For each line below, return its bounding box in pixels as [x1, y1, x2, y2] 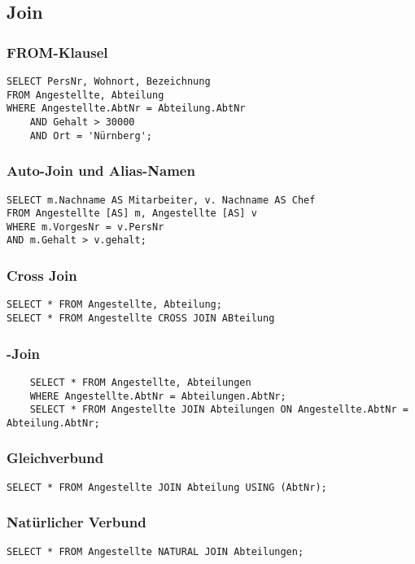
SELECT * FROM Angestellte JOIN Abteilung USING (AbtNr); [7, 481, 327, 493]
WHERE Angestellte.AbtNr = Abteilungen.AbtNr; [29, 390, 286, 402]
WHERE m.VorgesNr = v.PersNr [7, 221, 164, 233]
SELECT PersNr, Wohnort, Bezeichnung [7, 76, 211, 87]
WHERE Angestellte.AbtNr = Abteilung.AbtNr [7, 103, 246, 115]
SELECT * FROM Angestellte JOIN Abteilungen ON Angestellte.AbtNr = [29, 404, 408, 416]
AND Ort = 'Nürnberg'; [29, 129, 152, 142]
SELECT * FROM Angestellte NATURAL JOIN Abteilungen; [7, 545, 304, 557]
